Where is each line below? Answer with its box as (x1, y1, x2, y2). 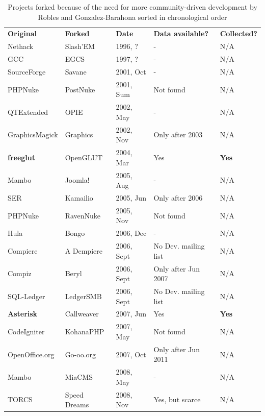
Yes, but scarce (153, 394, 201, 405)
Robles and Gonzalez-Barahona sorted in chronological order (38, 11, 227, 22)
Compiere (8, 245, 38, 256)
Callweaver (65, 308, 99, 319)
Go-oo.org (65, 349, 96, 359)
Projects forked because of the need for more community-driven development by (8, 2, 257, 12)
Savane (65, 66, 87, 77)
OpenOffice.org (8, 349, 55, 359)
